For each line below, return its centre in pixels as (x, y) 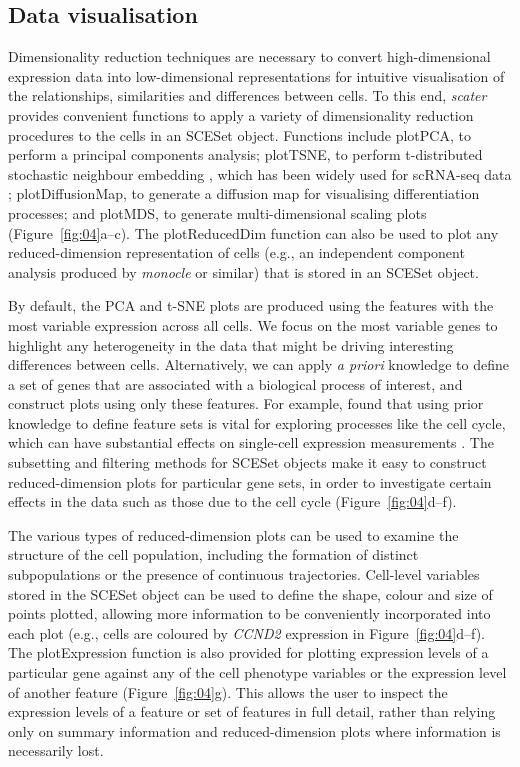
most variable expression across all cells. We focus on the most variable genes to (253, 324)
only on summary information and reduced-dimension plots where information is (254, 730)
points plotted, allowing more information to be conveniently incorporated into (249, 613)
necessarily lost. (56, 750)
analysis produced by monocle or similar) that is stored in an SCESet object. (243, 271)
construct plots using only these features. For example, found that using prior (246, 403)
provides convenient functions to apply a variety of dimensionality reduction (241, 114)
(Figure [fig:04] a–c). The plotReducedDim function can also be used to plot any (253, 232)
